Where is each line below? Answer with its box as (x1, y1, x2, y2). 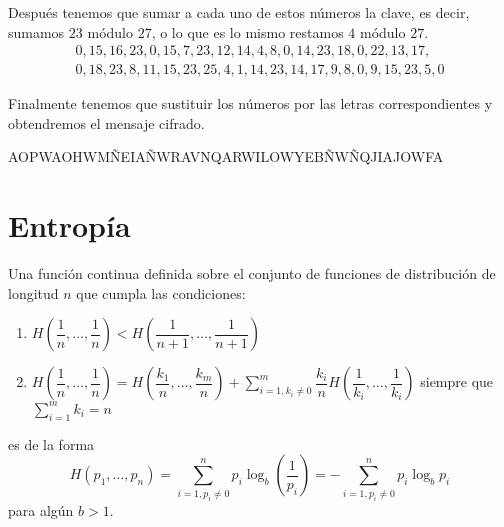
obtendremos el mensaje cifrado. (8, 112, 205, 133)
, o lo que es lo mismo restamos (151, 21, 344, 42)
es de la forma (8, 433, 95, 454)
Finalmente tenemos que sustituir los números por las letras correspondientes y (8, 93, 493, 114)
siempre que (420, 371, 494, 392)
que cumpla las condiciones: (76, 282, 246, 303)
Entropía (8, 205, 131, 246)
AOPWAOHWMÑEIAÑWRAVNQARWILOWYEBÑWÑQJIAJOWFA (8, 146, 444, 167)
